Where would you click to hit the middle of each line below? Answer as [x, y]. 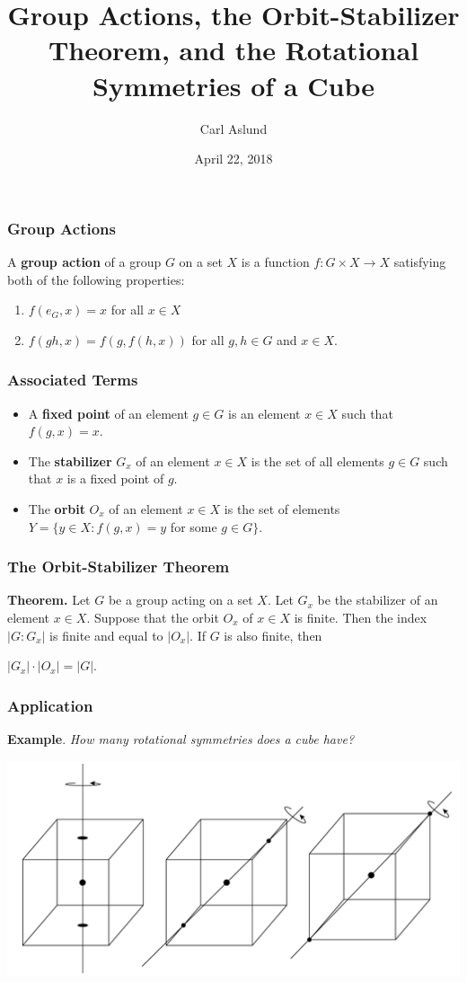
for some [194, 526]
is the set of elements [282, 508]
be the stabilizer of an [378, 600]
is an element [264, 413]
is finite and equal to [106, 635]
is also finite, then [273, 635]
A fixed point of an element [108, 413]
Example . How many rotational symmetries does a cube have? [181, 738]
